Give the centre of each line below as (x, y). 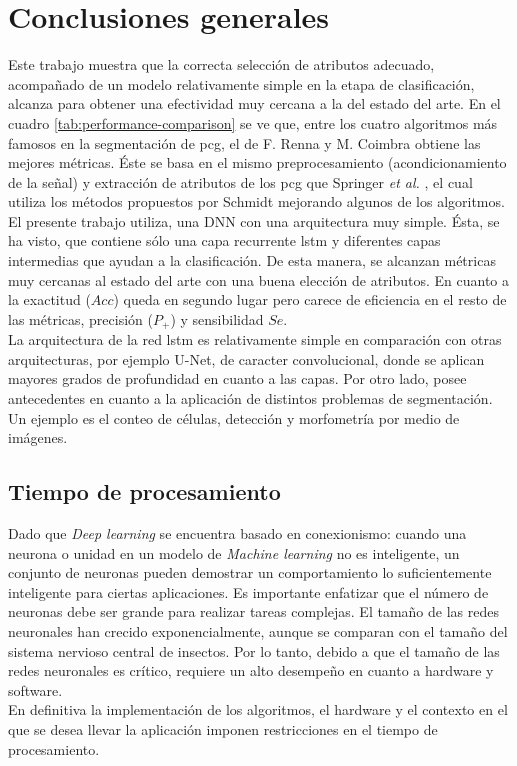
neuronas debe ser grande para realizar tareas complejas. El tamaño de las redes (253, 611)
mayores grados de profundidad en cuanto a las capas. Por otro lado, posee (237, 378)
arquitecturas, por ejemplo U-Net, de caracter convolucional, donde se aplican (246, 358)
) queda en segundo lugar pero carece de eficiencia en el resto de (310, 299)
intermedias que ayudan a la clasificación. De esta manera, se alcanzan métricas (252, 260)
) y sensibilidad (217, 318)
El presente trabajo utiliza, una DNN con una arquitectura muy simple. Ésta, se (254, 220)
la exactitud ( (49, 299)
